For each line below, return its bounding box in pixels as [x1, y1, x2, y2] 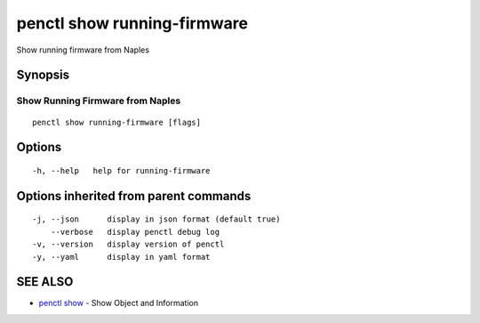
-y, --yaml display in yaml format [32, 252, 211, 262]
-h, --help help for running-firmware [32, 166, 211, 175]
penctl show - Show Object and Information [38, 298, 199, 309]
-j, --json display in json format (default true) [32, 214, 281, 224]
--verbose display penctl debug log [50, 227, 220, 237]
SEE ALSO [16, 274, 74, 289]
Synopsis [16, 68, 70, 83]
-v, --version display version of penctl [32, 239, 225, 249]
